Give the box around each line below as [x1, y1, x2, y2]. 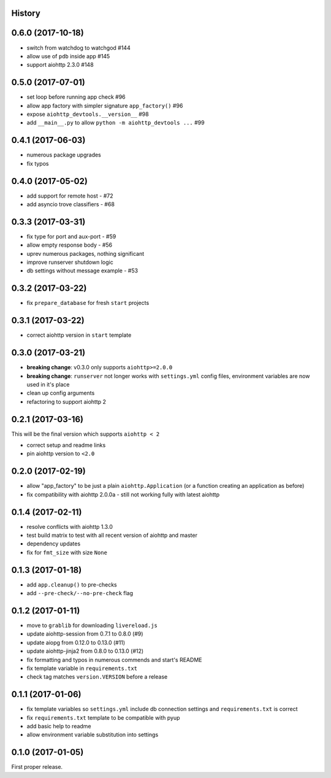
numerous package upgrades [26, 151, 101, 159]
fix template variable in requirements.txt [26, 664, 138, 672]
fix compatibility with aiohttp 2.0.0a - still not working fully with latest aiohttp [26, 491, 220, 498]
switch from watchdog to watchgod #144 [26, 44, 131, 52]
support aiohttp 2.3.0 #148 [26, 61, 94, 69]
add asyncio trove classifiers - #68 [26, 200, 115, 208]
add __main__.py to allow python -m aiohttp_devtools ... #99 [26, 119, 205, 126]
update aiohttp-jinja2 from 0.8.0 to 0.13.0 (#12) [26, 647, 144, 655]
